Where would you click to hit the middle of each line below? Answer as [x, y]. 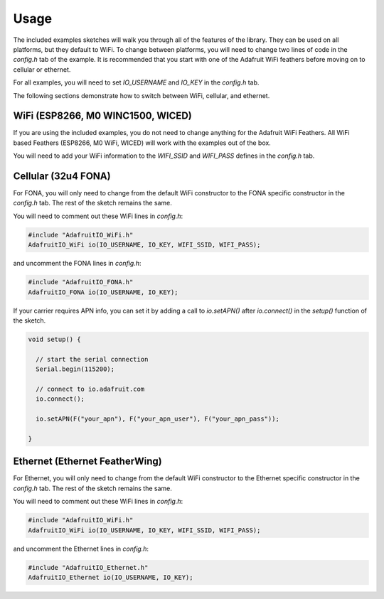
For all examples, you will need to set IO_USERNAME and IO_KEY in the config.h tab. [136, 82]
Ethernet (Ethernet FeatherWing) [88, 462]
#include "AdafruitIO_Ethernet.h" [88, 567]
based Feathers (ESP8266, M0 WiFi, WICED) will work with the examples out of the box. [142, 143]
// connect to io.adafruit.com [90, 389]
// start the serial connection [92, 359]
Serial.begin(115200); [75, 369]
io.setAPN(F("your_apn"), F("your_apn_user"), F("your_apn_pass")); [158, 419]
